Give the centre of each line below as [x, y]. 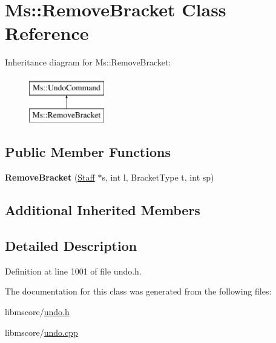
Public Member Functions [88, 152]
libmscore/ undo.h [37, 312]
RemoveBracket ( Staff [50, 177]
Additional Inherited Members [103, 210]
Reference [47, 33]
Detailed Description [71, 246]
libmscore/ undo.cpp [41, 332]
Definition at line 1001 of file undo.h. [73, 271]
